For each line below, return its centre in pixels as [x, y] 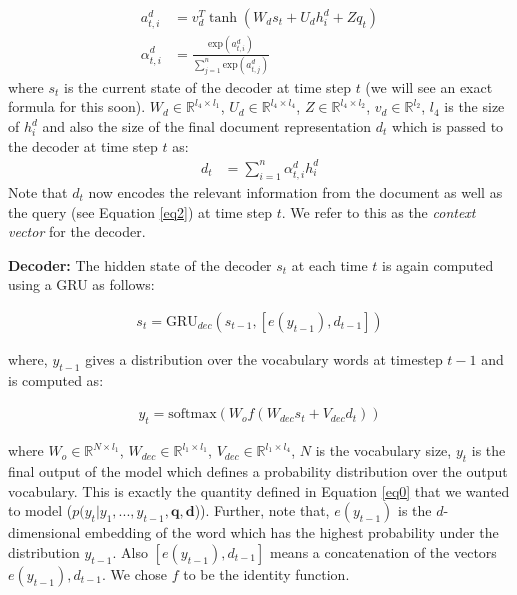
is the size [474, 106]
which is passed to [448, 126]
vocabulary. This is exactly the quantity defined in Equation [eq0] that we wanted [259, 490]
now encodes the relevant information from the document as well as [295, 191]
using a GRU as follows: [81, 284]
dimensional [44, 532]
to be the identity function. [266, 573]
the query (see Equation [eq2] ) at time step [140, 211]
